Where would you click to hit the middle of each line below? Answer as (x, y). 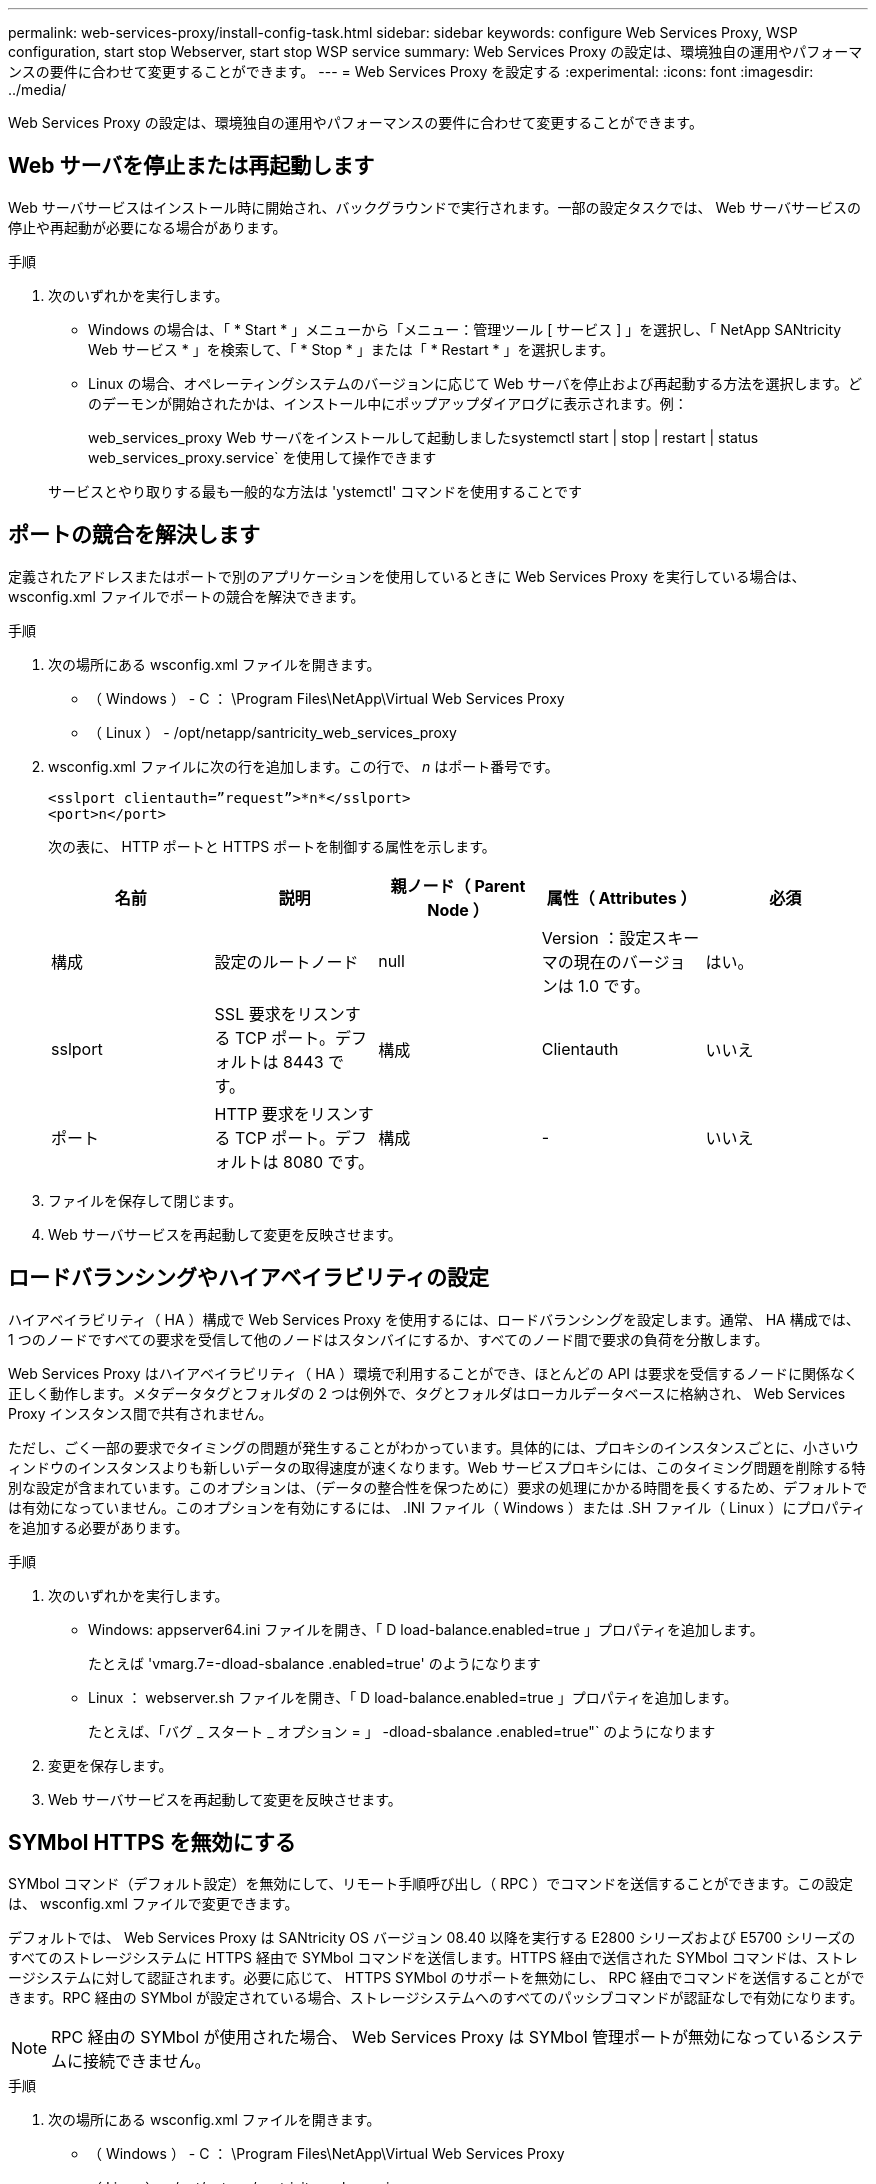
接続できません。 (147, 2061)
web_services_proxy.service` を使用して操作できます (262, 457)
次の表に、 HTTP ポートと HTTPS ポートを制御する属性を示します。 (272, 846)
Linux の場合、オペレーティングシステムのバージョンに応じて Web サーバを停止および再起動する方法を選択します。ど (475, 383)
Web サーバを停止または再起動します (191, 166)
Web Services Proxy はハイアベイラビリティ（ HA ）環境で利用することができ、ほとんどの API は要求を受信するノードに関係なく (433, 1373)
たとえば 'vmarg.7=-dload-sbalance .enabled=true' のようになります (314, 1663)
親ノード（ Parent (458, 885)
